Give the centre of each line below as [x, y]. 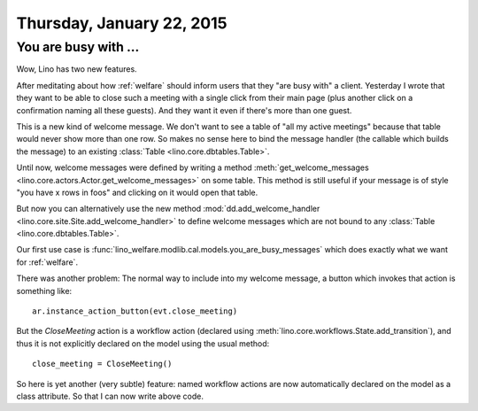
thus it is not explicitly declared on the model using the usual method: [143, 343]
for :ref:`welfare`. [47, 262]
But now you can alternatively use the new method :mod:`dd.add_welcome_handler [168, 209]
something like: [44, 291]
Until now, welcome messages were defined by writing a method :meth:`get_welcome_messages [193, 167]
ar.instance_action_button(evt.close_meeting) [135, 311]
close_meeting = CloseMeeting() [102, 364]
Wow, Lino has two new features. [77, 69]
